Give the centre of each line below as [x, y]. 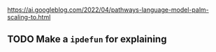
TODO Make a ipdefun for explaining [87, 39]
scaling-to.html [29, 17]
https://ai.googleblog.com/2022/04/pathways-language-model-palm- [108, 10]
